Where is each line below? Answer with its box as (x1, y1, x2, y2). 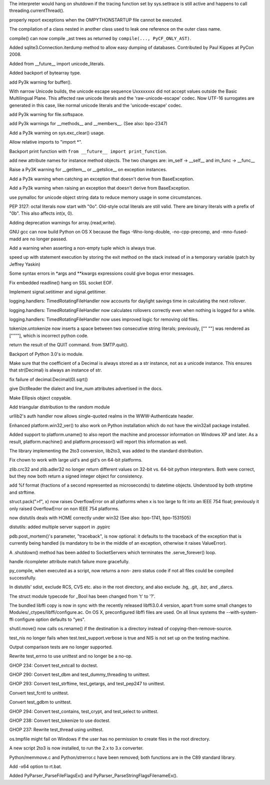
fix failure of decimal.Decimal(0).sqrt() (9, 376, 88, 382)
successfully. (9, 575, 37, 581)
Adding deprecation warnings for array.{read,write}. (9, 219, 116, 225)
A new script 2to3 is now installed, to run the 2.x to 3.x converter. (9, 745, 144, 751)
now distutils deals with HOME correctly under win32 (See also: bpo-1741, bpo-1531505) (9, 515, 191, 521)
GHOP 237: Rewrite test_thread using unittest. (9, 726, 104, 733)
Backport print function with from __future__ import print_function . (9, 148, 167, 154)
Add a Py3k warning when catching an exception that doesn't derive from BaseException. (9, 176, 194, 182)
